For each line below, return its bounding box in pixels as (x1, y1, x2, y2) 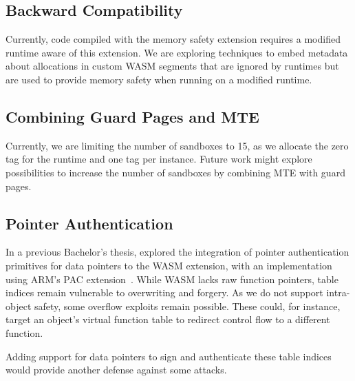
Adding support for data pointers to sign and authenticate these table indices (6, 349, 332, 363)
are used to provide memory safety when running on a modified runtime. (6, 72, 312, 86)
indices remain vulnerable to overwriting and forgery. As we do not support (6, 285, 323, 300)
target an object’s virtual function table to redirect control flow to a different (6, 312, 330, 327)
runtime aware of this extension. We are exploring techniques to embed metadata (6, 45, 348, 59)
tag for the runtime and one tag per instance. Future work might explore (6, 152, 312, 166)
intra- (326, 285, 350, 300)
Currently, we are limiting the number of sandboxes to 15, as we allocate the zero (6, 138, 349, 152)
